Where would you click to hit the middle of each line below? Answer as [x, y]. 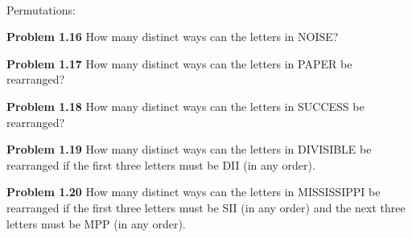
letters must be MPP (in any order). [96, 223]
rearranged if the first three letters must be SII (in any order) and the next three [206, 207]
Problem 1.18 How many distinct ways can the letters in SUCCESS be [185, 106]
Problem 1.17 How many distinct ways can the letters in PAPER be [179, 63]
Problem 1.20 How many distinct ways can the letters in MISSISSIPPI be [194, 192]
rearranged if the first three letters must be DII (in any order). [161, 164]
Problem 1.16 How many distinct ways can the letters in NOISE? [173, 37]
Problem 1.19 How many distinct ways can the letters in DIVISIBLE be [189, 149]
